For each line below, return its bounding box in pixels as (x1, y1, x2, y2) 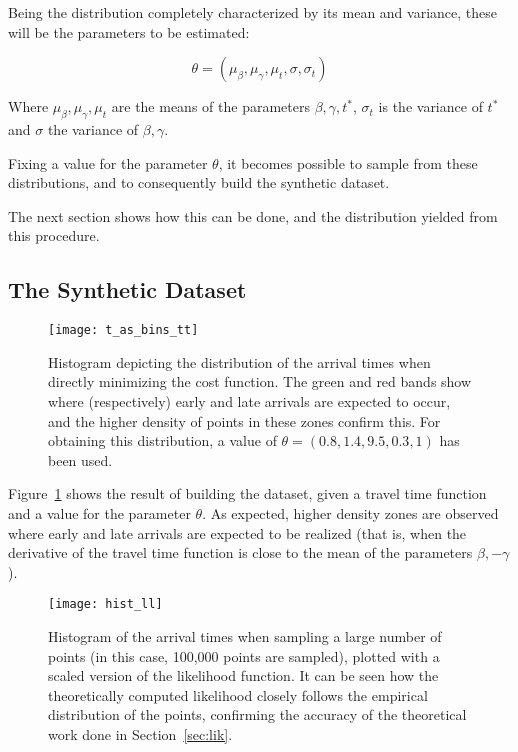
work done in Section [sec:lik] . (48, 723, 233, 744)
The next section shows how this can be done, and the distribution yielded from (8, 205, 498, 226)
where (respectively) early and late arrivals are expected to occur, (48, 391, 451, 411)
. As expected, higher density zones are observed (202, 502, 499, 523)
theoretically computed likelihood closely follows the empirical (48, 684, 428, 705)
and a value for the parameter (8, 502, 191, 523)
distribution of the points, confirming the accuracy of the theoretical (48, 704, 467, 725)
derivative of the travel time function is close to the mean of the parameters (8, 542, 473, 563)
